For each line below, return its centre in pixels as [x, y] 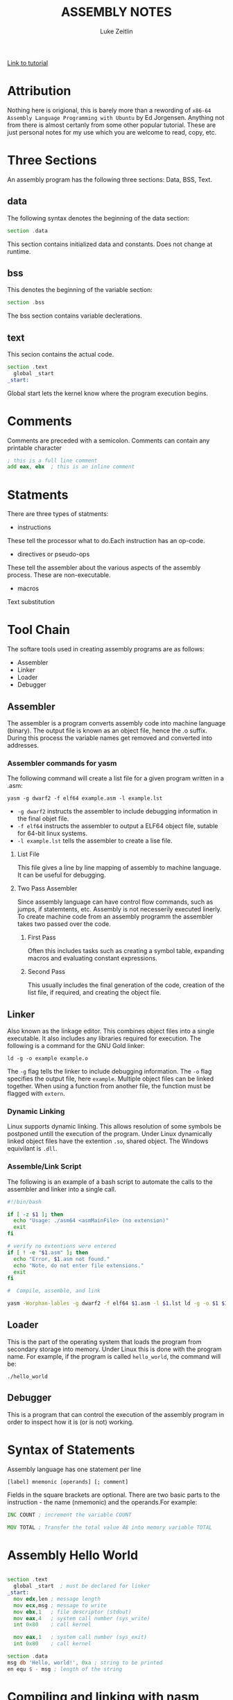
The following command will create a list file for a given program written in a [115, 778]
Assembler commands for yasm [62, 763]
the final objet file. [43, 818]
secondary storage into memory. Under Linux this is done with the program [114, 1349]
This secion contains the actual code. [61, 354]
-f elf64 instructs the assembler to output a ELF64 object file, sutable [118, 826]
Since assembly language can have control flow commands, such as [115, 902]
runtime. [19, 251]
